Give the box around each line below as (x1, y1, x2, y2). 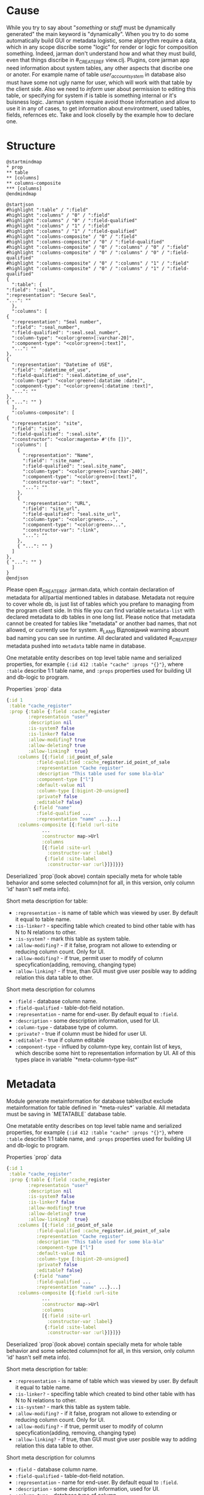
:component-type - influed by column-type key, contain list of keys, (15, 1043, 183, 1050)
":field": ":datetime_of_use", (12, 367, 91, 373)
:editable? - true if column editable (15, 1036, 105, 1044)
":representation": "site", (12, 420, 83, 427)
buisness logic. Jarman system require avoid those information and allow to (6, 98, 196, 106)
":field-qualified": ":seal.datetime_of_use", (12, 373, 132, 379)
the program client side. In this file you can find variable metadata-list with (6, 607, 195, 614)
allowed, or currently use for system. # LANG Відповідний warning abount (6, 626, 189, 635)
